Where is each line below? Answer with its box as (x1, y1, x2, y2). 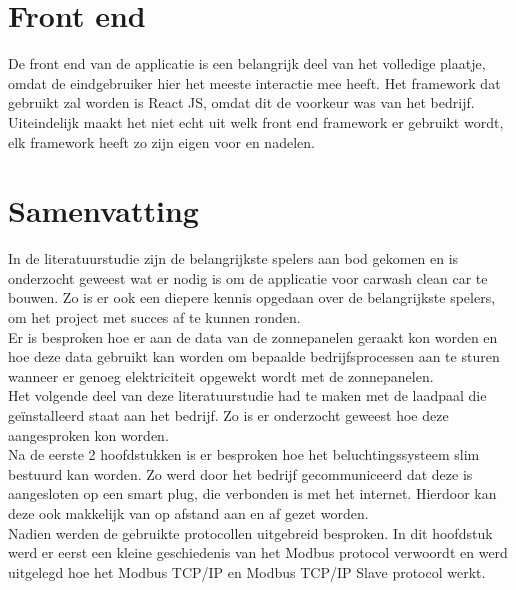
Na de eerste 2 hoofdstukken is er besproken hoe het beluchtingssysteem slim (8, 444, 480, 465)
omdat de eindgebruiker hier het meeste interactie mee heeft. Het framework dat (8, 72, 501, 93)
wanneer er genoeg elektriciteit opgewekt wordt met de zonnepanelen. (8, 365, 434, 386)
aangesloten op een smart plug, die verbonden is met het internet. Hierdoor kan (8, 483, 497, 504)
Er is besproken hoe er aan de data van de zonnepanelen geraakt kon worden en (8, 326, 498, 347)
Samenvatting (8, 190, 199, 231)
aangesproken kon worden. (8, 424, 169, 445)
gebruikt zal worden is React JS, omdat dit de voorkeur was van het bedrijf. (8, 92, 475, 113)
